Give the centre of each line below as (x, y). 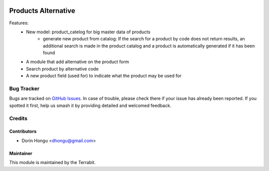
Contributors (23, 131)
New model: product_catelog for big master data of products (88, 32)
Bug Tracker (24, 88)
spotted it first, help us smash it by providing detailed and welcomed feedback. (90, 105)
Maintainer (21, 153)
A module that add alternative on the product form (77, 62)
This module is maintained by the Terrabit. (52, 163)
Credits (18, 118)
